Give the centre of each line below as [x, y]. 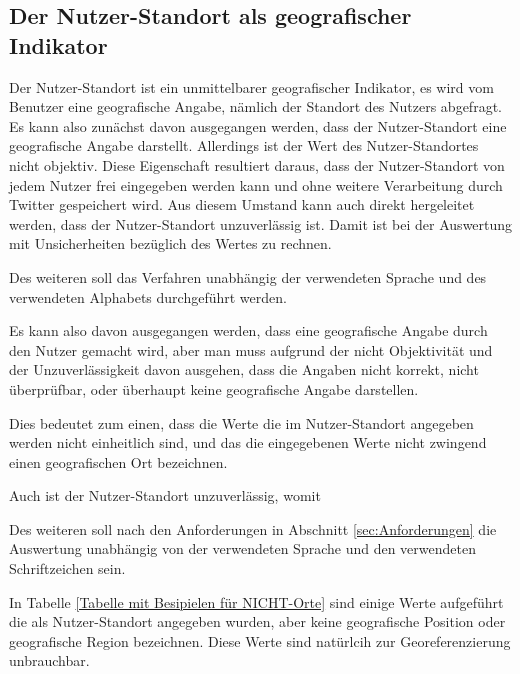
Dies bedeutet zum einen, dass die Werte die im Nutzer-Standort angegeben [241, 422]
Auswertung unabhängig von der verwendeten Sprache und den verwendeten [242, 548]
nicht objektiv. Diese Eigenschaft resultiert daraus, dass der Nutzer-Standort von [257, 164]
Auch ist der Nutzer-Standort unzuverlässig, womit [165, 495]
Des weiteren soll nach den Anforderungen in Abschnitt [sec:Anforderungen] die [253, 528]
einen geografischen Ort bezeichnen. [118, 461]
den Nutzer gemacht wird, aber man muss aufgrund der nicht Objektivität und [251, 349]
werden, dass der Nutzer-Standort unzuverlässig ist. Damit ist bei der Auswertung [261, 223]
